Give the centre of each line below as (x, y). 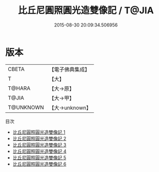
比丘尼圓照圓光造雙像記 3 (39, 145)
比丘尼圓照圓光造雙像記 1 (39, 132)
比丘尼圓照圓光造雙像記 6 (39, 164)
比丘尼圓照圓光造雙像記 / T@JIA (86, 10)
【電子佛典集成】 (70, 69)
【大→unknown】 (70, 108)
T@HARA (19, 88)
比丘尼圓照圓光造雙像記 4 (39, 151)
